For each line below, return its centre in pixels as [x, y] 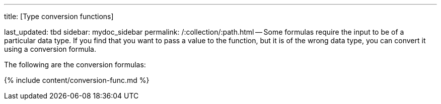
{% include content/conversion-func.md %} [77, 80]
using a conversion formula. [50, 49]
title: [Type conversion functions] [59, 16]
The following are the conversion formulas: [75, 65]
